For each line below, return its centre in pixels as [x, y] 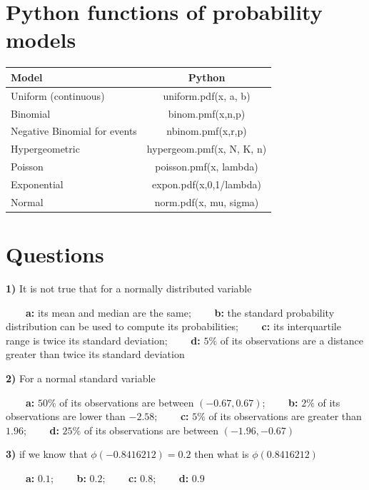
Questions [55, 254]
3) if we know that [47, 454]
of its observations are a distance [292, 340]
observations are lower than [66, 416]
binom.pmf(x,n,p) [207, 113]
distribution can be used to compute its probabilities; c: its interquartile [173, 326]
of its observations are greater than [285, 416]
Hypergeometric [45, 149]
